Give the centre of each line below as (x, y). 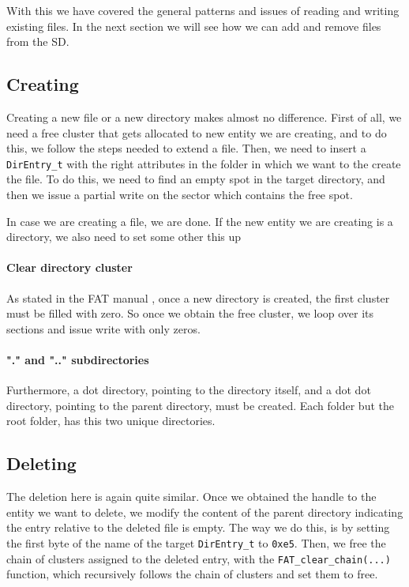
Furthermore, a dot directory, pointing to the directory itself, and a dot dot (189, 390)
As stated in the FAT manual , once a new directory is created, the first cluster (198, 297)
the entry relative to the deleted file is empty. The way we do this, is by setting (198, 527)
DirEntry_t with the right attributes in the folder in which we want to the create (204, 163)
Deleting (41, 463)
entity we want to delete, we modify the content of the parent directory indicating (205, 512)
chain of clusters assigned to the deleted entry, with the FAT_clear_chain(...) (199, 558)
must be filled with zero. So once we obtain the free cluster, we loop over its (190, 313)
